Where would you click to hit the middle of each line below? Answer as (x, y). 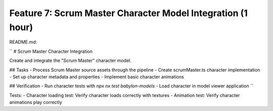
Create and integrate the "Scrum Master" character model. (70, 61)
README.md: (23, 42)
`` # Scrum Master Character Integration (51, 51)
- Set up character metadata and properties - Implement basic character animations (97, 77)
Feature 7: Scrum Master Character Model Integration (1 (128, 13)
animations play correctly (36, 102)
